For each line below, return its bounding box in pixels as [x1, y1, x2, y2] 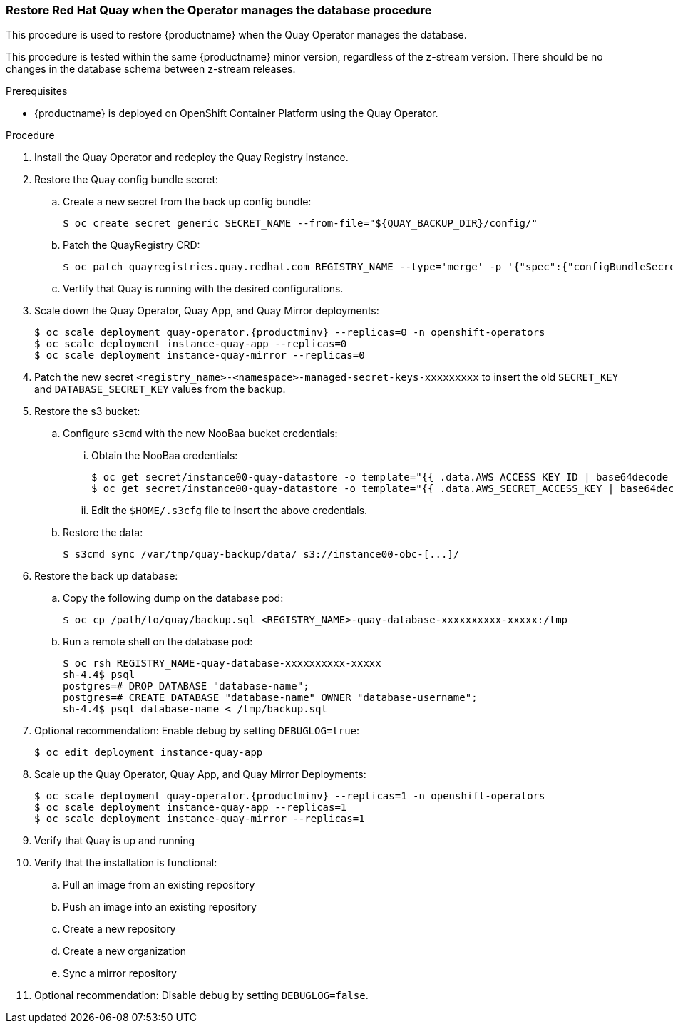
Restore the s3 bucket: [34, 405, 140, 418]
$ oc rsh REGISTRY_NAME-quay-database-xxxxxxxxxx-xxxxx [63, 657, 381, 670]
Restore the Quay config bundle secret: [34, 173, 219, 186]
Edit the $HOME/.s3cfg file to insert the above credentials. [91, 504, 368, 517]
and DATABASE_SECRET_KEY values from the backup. [34, 383, 286, 396]
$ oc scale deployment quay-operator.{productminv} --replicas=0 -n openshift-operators [34, 327, 545, 339]
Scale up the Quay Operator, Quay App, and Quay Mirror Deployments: [34, 768, 366, 781]
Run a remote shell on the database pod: [63, 635, 253, 648]
